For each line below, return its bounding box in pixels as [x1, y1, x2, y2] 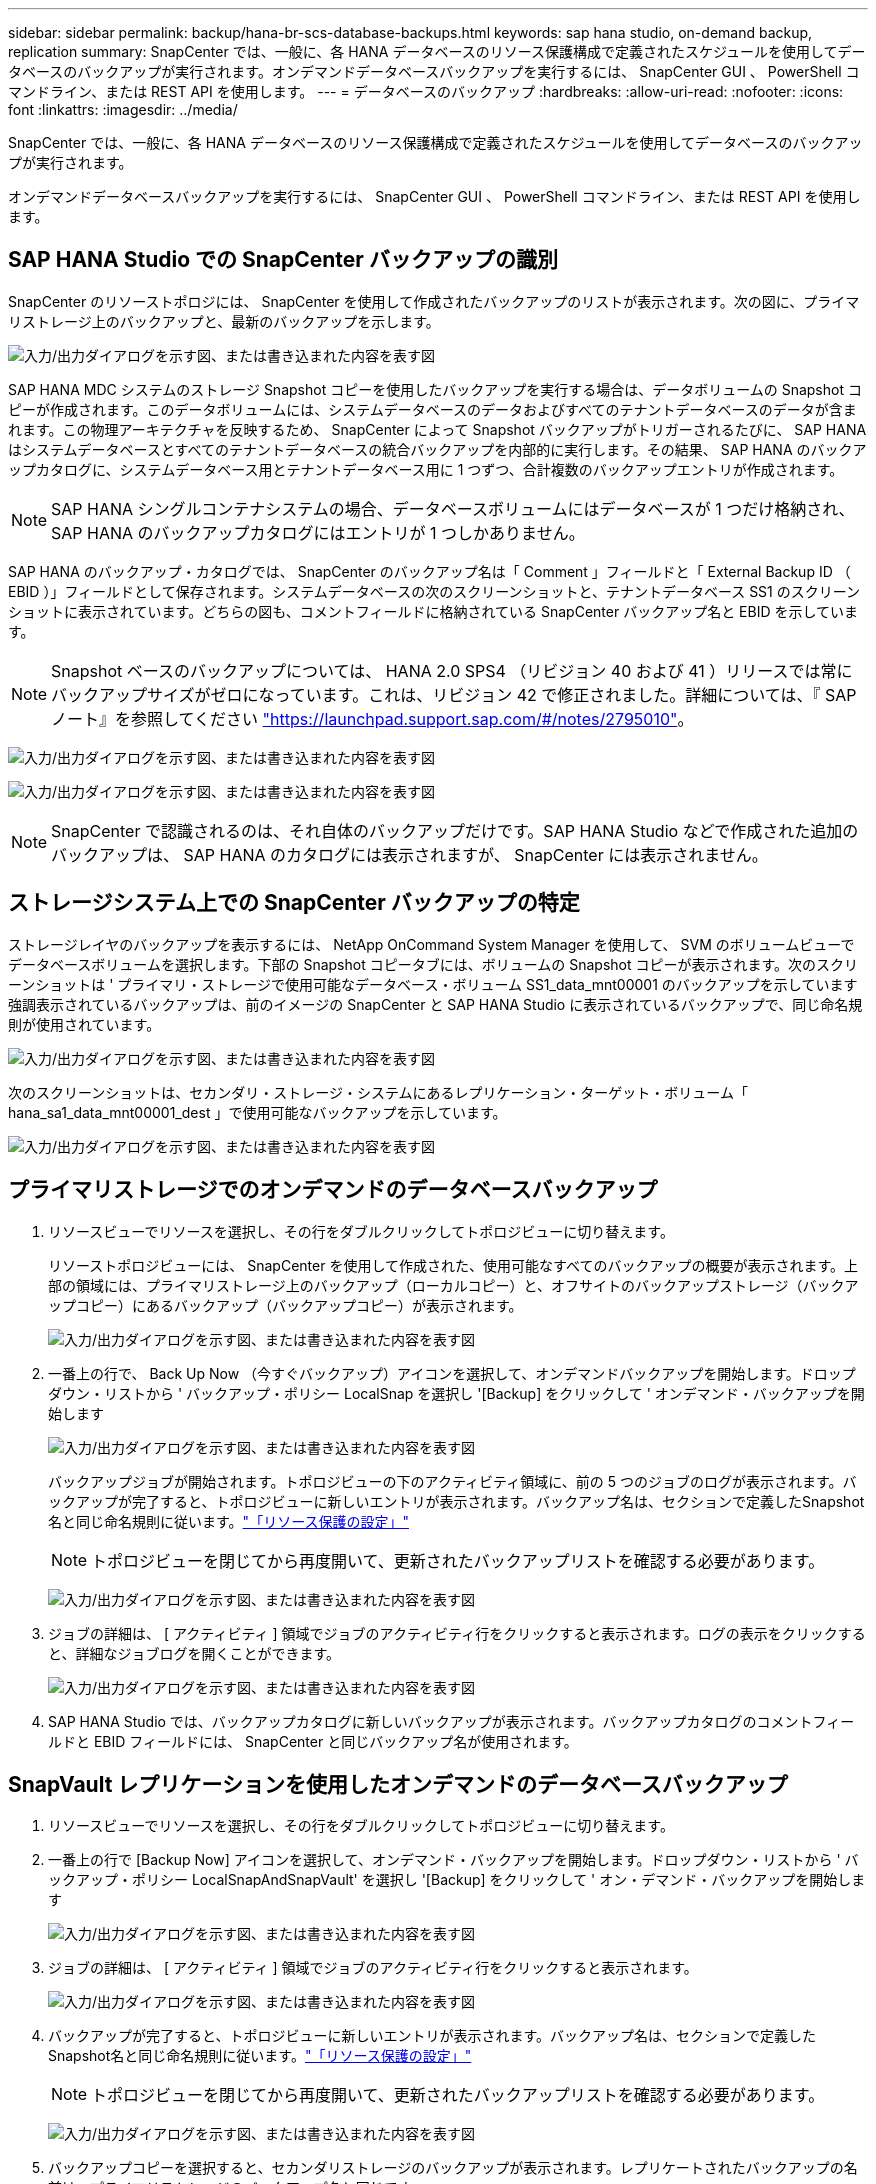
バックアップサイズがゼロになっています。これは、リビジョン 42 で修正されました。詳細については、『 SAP [51, 684, 857, 705]
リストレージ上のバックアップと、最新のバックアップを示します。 [8, 312, 440, 330]
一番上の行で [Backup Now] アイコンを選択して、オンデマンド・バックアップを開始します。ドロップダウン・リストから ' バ [48, 1851, 859, 1869]
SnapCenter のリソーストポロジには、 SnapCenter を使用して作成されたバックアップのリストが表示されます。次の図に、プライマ [8, 292, 860, 310]
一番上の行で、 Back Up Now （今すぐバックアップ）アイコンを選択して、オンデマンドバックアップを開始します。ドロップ [48, 1364, 856, 1382]
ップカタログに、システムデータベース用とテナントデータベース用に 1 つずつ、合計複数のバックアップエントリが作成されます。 [8, 460, 844, 478]
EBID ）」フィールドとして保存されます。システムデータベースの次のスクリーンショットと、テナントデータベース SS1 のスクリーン [8, 582, 861, 600]
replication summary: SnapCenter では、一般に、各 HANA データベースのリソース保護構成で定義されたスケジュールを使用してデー [8, 43, 866, 60]
